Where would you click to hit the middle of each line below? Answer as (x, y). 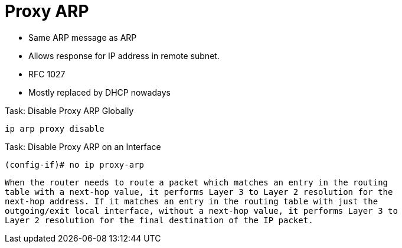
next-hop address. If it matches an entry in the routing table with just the (192, 201)
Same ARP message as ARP (83, 37)
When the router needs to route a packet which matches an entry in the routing (197, 182)
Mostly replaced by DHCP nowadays (99, 92)
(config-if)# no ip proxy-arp (75, 164)
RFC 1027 (47, 74)
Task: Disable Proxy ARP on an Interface (83, 146)
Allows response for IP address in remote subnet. (124, 56)
